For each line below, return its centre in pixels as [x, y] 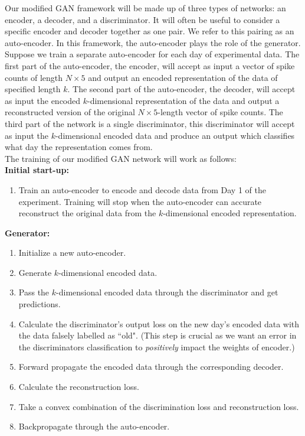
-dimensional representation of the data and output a [183, 100]
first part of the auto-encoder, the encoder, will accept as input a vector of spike [150, 65]
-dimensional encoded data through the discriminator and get [167, 292]
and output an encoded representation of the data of [183, 77]
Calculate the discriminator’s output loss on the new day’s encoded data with [159, 323]
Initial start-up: [37, 170]
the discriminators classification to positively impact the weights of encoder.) [157, 346]
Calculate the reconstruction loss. [79, 387]
